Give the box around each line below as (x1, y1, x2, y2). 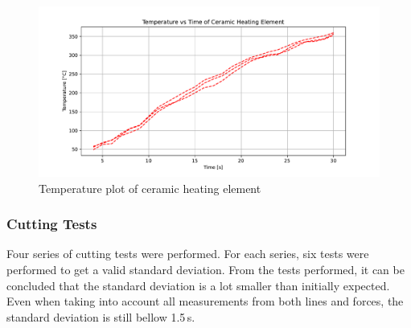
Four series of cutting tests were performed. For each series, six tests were (6, 245, 369, 262)
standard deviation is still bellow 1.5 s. (6, 308, 195, 325)
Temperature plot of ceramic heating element (39, 179, 261, 196)
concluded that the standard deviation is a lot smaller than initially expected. (6, 277, 390, 293)
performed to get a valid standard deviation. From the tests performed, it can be (6, 261, 405, 277)
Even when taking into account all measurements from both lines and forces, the (6, 293, 404, 310)
